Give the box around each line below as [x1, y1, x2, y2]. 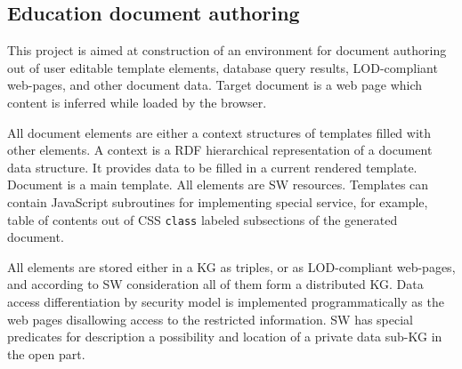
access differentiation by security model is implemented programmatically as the [7, 292, 444, 310]
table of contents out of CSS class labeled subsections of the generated [7, 210, 398, 229]
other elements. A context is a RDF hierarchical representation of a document [7, 140, 433, 159]
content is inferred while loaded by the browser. [7, 92, 267, 111]
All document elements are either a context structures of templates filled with [7, 123, 432, 141]
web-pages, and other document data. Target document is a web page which [7, 76, 423, 94]
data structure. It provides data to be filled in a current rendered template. [7, 157, 417, 176]
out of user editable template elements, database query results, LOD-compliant [7, 58, 438, 76]
